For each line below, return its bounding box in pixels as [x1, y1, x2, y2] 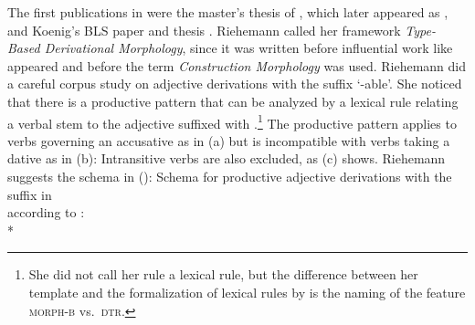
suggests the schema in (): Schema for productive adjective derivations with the [7, 167, 452, 185]
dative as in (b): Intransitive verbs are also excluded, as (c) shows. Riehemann [7, 149, 446, 168]
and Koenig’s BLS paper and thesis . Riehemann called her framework [7, 20, 401, 39]
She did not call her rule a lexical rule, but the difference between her [28, 265, 418, 284]
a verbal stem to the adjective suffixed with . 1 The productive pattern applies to [7, 110, 457, 132]
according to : [7, 203, 85, 222]
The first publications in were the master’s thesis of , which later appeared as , [7, 3, 449, 21]
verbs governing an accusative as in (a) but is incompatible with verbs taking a [7, 131, 450, 150]
